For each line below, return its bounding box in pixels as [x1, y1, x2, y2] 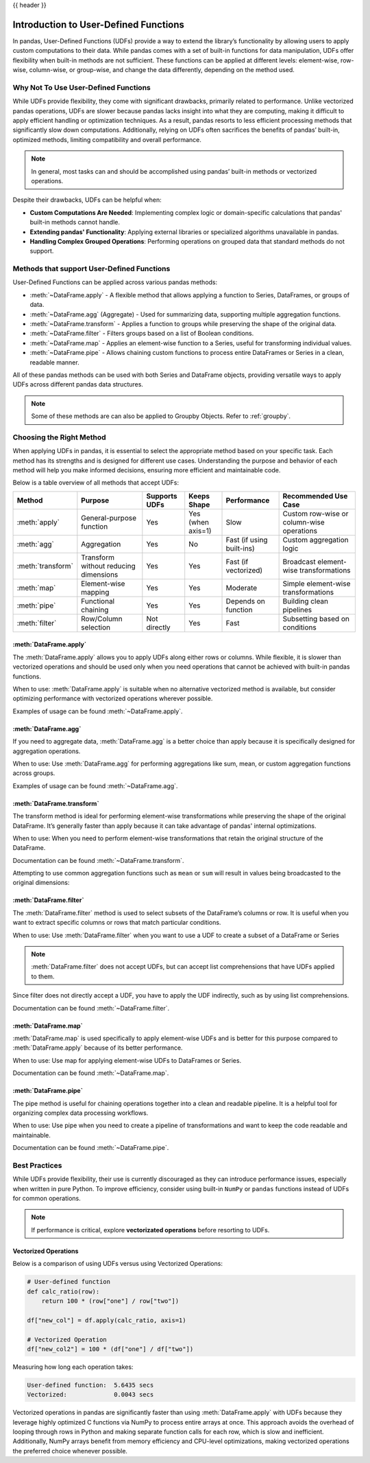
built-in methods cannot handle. [29, 218, 120, 227]
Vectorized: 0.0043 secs [27, 1391, 154, 1398]
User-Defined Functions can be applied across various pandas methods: [12, 278, 218, 286]
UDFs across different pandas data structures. [12, 380, 144, 389]
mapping [81, 587, 110, 597]
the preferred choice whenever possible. [12, 1447, 128, 1455]
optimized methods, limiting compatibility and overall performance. [12, 135, 202, 143]
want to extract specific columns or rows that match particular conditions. [12, 919, 221, 927]
